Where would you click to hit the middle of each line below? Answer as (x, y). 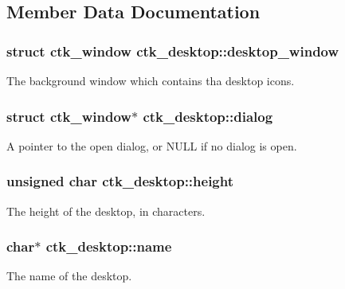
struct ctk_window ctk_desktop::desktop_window (173, 51)
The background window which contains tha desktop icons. (151, 80)
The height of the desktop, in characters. (106, 211)
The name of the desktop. (69, 276)
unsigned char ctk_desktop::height (120, 181)
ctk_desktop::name (109, 246)
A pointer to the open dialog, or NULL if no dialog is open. (152, 145)
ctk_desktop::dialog (208, 116)
